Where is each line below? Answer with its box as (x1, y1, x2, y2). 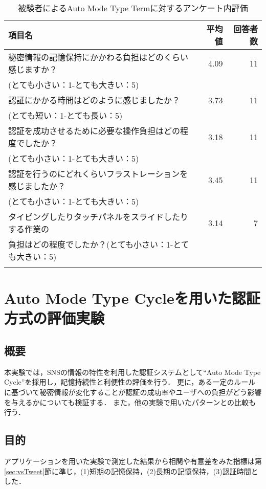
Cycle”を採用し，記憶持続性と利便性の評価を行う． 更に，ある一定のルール (4, 376, 256, 387)
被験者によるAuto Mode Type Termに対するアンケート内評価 (18, 2, 248, 14)
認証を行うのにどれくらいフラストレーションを (8, 168, 188, 180)
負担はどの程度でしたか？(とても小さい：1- (8, 238, 173, 250)
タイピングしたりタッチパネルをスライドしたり (8, 211, 189, 223)
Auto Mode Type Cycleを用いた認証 (4, 287, 260, 308)
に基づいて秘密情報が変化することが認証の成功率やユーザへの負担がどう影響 (4, 386, 262, 397)
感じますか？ (8, 63, 58, 75)
